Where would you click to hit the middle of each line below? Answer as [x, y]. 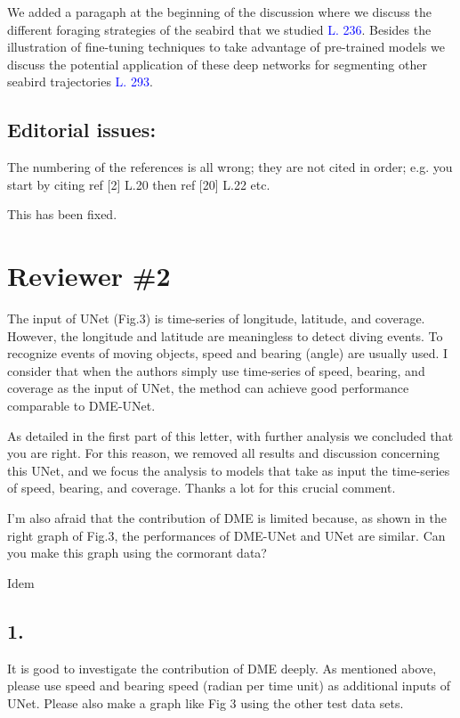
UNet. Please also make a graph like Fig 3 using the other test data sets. [206, 702]
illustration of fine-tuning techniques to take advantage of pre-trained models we [226, 47]
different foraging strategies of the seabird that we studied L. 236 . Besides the [219, 29]
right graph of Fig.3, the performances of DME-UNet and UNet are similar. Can [226, 535]
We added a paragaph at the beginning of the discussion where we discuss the [219, 12]
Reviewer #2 [89, 276]
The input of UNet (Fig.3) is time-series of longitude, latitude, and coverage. [216, 318]
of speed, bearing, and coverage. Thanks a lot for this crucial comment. [202, 488]
